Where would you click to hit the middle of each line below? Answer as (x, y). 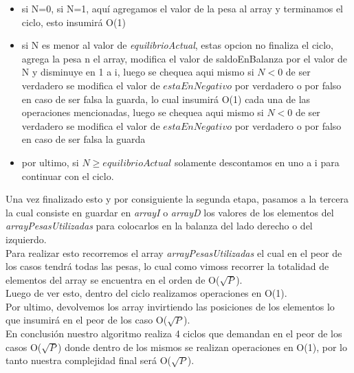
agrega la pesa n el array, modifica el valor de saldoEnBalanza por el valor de (185, 58)
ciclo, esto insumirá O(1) (74, 22)
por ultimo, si (50, 162)
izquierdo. (26, 239)
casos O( (24, 347)
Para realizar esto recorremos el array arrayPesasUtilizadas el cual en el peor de (174, 252)
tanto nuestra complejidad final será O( (88, 360)
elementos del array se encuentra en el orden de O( (113, 279)
